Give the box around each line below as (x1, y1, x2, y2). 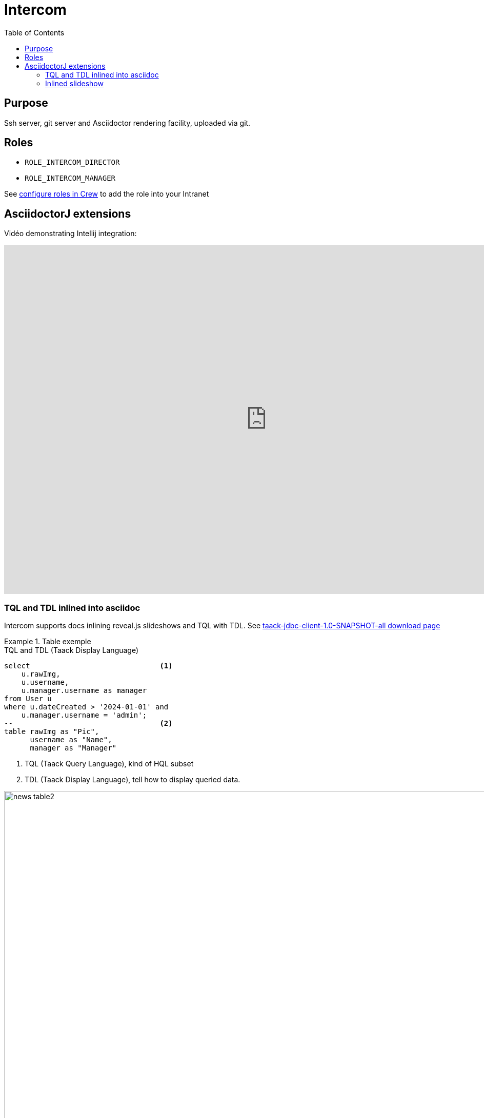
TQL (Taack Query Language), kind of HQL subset (25, 759, 194, 768)
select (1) (4, 662, 173, 670)
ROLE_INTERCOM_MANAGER (25, 174, 116, 183)
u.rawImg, (21, 670, 60, 679)
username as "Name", (30, 736, 112, 744)
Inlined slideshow (45, 79, 104, 88)
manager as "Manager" (30, 744, 117, 753)
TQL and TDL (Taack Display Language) (4, 646, 139, 655)
